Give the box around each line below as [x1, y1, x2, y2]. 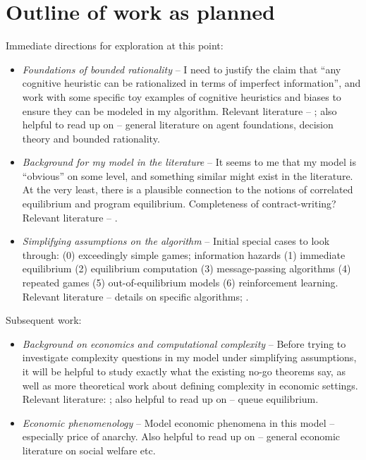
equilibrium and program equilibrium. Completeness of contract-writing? [22, 196, 336, 211]
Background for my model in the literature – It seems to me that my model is [22, 155, 356, 169]
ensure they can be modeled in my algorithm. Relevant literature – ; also [22, 103, 337, 118]
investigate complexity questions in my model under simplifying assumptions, [22, 350, 357, 365]
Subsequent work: [6, 313, 82, 327]
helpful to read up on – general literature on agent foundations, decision [22, 117, 334, 132]
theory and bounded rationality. [22, 131, 160, 145]
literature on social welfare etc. [22, 442, 156, 457]
